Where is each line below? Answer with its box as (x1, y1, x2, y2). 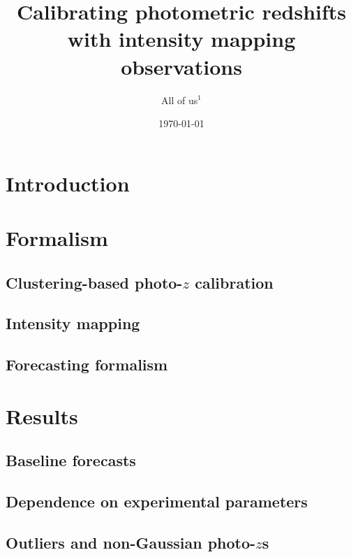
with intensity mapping (67, 24, 296, 53)
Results (6, 401, 78, 430)
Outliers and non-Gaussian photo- (6, 531, 256, 553)
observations (121, 52, 242, 80)
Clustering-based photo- (6, 271, 183, 293)
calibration (195, 271, 274, 293)
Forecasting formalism (6, 354, 168, 375)
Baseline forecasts (6, 449, 136, 471)
